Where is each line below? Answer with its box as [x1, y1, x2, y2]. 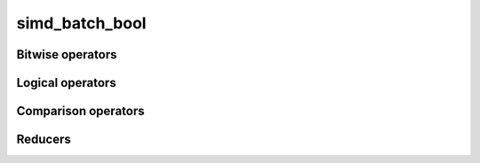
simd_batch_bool [16, 13, 147, 33]
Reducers [16, 132, 71, 147]
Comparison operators [16, 104, 145, 119]
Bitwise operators [16, 47, 117, 62]
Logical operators [16, 75, 116, 90]
